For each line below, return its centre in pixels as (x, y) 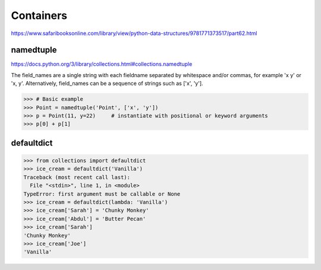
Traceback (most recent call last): (77, 177)
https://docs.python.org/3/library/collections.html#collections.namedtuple (102, 64)
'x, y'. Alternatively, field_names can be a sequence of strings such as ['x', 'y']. (107, 84)
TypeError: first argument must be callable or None (102, 194)
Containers (39, 15)
